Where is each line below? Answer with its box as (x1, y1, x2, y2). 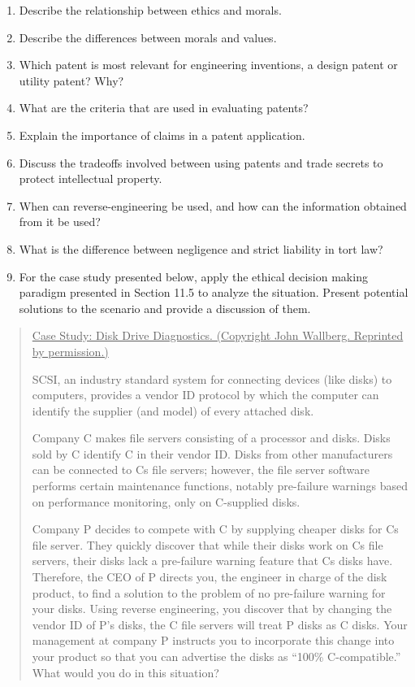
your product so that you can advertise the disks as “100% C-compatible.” (32, 648, 401, 664)
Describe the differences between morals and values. (19, 28, 277, 46)
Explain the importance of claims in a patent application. (19, 126, 305, 143)
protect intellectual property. (19, 170, 162, 187)
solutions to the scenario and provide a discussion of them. (19, 299, 311, 316)
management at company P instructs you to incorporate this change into (32, 632, 395, 649)
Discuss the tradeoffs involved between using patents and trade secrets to (19, 154, 383, 171)
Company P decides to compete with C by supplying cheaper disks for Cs (32, 520, 399, 537)
